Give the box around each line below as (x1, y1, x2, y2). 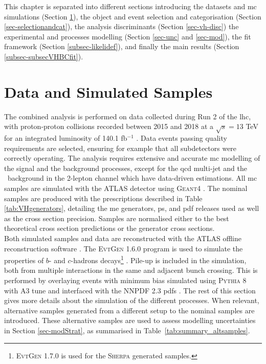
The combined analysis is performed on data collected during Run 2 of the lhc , (4, 111, 251, 121)
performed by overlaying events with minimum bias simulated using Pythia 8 (4, 275, 247, 286)
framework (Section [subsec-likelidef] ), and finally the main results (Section (4, 41, 239, 52)
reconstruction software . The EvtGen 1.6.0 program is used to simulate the (4, 243, 243, 253)
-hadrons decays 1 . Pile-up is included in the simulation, (71, 253, 247, 265)
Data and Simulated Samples (4, 81, 213, 102)
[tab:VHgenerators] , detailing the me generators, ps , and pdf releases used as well (4, 203, 259, 213)
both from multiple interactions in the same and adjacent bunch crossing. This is (4, 265, 258, 275)
